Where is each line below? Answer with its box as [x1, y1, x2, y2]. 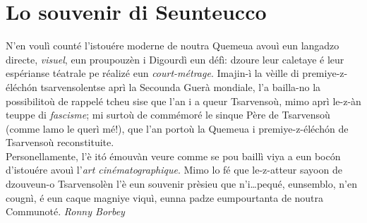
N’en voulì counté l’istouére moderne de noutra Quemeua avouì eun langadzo [6, 38, 339, 53]
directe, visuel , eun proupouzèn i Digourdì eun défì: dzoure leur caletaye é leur [6, 52, 344, 66]
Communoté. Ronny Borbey [6, 204, 125, 219]
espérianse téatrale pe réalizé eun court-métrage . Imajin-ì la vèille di [6, 66, 299, 80]
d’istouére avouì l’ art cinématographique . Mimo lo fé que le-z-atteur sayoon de [6, 162, 342, 177]
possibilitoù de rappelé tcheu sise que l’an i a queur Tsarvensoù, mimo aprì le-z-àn [6, 93, 361, 108]
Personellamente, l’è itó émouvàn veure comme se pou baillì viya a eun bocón [6, 148, 341, 163]
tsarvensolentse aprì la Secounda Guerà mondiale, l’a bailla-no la [40, 79, 321, 94]
